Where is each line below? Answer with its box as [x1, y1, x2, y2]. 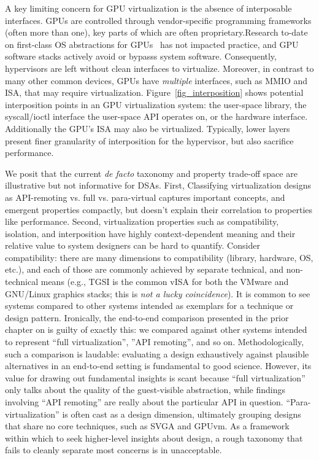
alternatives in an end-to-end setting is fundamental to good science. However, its [5, 359, 312, 372]
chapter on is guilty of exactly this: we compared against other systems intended [5, 323, 307, 336]
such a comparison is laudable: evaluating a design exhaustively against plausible [5, 347, 309, 360]
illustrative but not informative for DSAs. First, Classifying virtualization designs [5, 179, 311, 192]
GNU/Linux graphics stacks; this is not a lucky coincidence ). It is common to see [5, 287, 310, 300]
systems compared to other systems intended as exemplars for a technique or [5, 299, 294, 312]
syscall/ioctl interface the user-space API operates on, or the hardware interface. [5, 110, 308, 123]
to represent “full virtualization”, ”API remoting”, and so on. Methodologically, [5, 335, 304, 348]
